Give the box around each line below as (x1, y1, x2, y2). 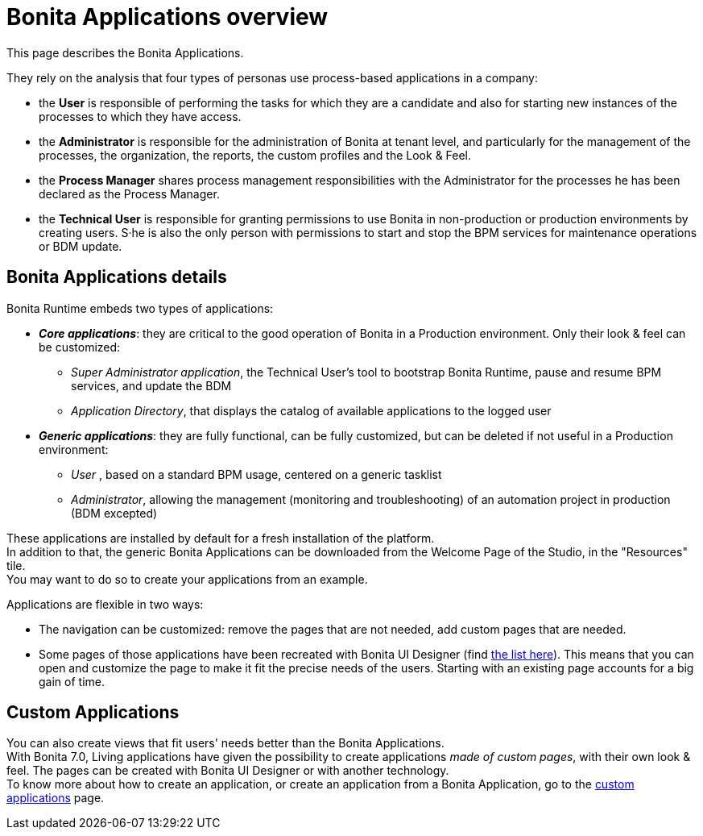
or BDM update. (39, 239, 122, 253)
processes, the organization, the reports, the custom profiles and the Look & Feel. (39, 148, 472, 162)
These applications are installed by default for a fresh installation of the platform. (6, 530, 435, 545)
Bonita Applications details (6, 267, 227, 288)
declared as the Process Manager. (39, 186, 220, 201)
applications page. (6, 791, 105, 805)
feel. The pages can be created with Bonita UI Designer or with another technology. (6, 763, 449, 778)
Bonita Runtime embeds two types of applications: (6, 301, 274, 315)
